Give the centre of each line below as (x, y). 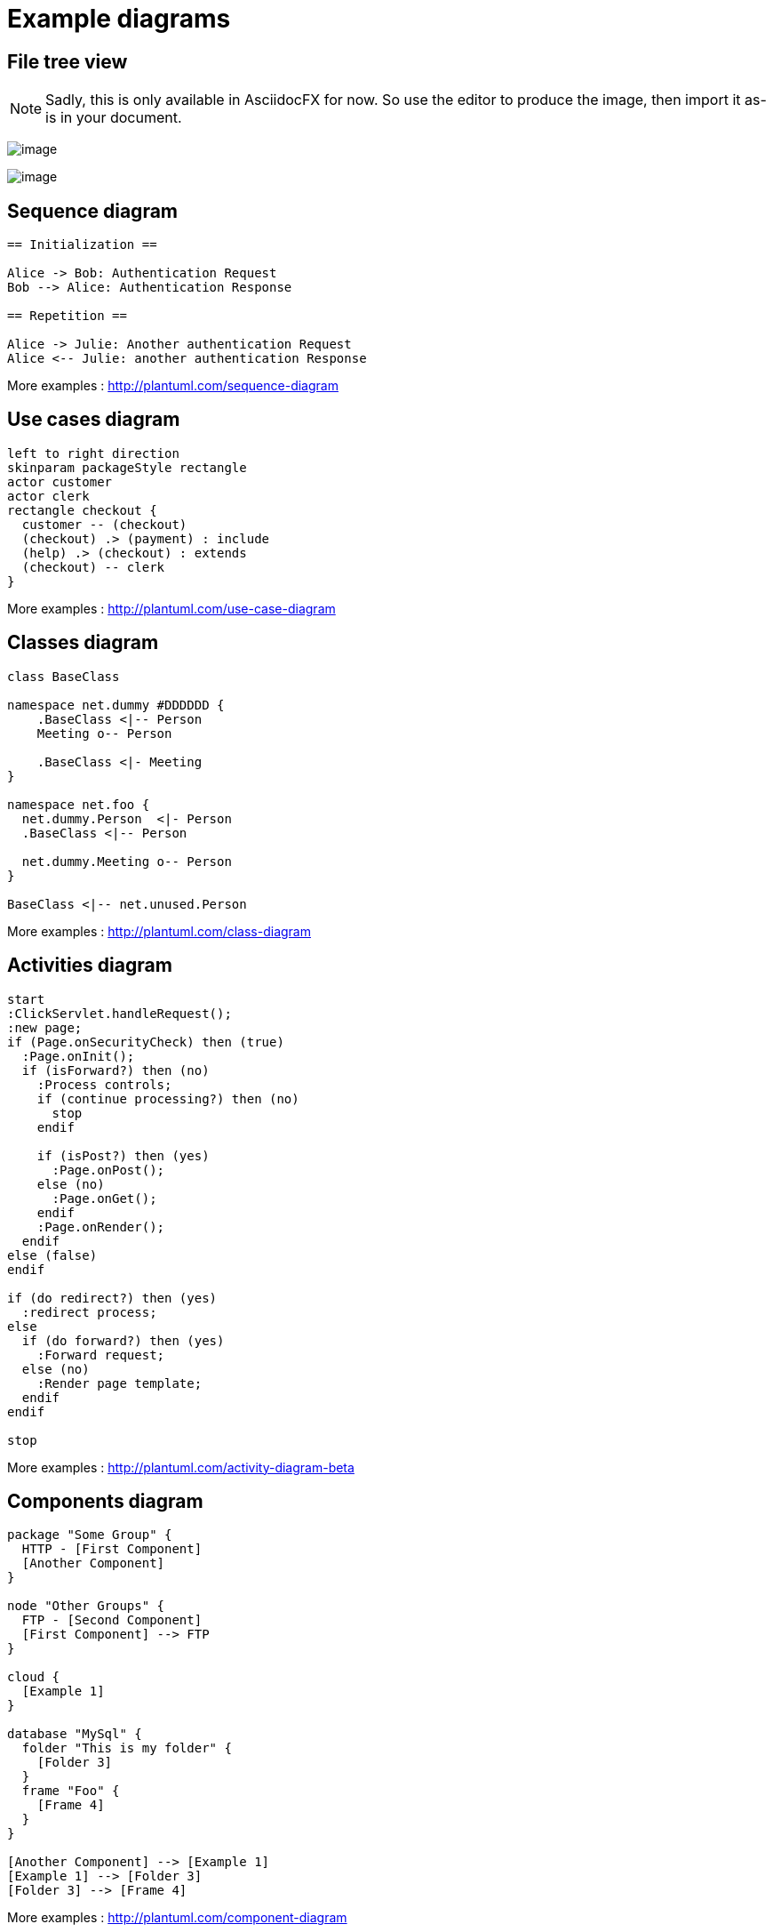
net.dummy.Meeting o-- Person (127, 861)
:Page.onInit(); (78, 1056)
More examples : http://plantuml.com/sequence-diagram (173, 386)
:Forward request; (101, 1355)
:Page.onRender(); (101, 1227)
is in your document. (114, 118)
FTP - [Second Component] (112, 1620)
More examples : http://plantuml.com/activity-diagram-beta (181, 1467)
